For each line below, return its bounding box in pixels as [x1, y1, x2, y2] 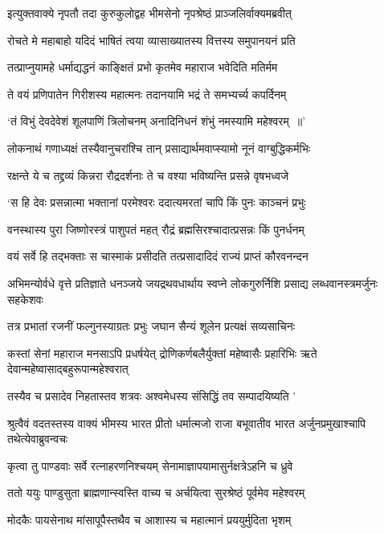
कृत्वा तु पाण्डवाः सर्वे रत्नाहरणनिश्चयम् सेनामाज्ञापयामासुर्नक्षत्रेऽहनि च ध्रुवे [7, 457, 293, 474]
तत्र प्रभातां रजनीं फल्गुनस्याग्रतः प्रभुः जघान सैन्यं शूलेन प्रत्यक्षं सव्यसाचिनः [7, 318, 296, 335]
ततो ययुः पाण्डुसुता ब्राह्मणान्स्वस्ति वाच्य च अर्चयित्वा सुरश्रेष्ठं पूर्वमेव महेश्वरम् [7, 484, 305, 501]
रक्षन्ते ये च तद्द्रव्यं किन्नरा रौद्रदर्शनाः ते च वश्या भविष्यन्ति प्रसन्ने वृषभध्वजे [7, 166, 289, 183]
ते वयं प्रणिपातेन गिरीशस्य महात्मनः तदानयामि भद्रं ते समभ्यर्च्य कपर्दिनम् [7, 85, 287, 102]
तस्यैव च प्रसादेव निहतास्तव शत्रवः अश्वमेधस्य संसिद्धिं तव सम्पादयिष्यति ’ [7, 387, 296, 404]
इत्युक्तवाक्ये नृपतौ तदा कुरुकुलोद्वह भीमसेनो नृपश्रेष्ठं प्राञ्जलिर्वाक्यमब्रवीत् [7, 5, 292, 21]
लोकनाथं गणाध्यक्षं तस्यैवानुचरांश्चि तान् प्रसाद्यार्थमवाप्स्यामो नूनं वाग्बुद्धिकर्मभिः [7, 139, 311, 156]
